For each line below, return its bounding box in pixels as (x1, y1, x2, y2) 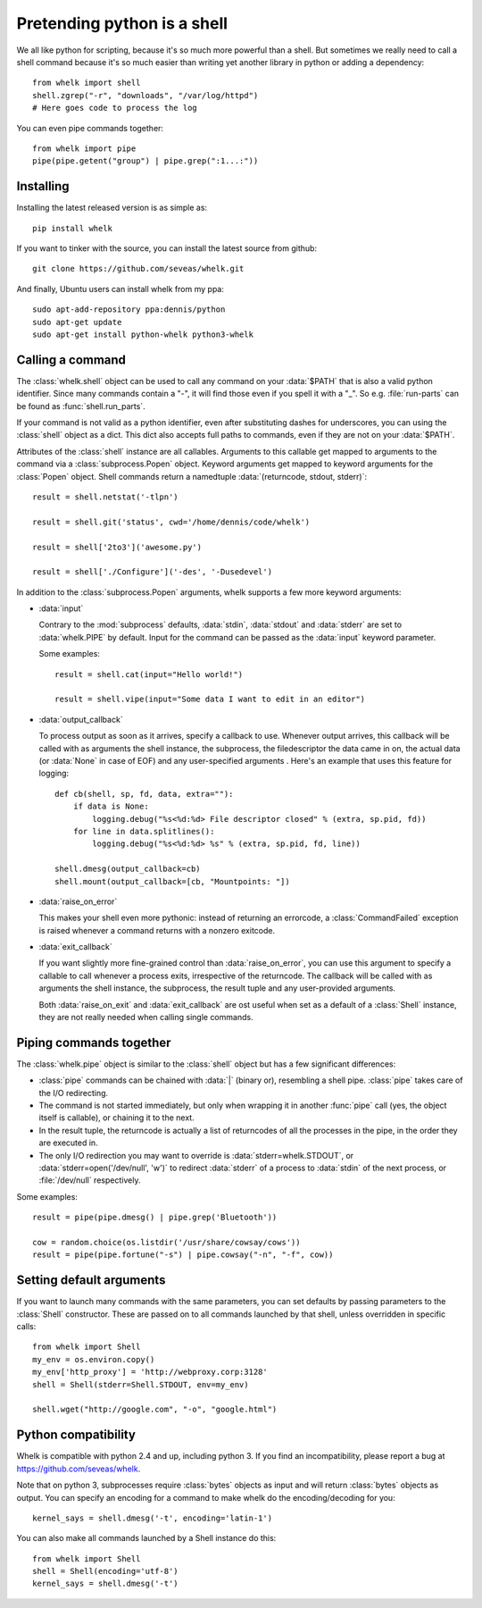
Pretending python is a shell (16, 13, 228, 33)
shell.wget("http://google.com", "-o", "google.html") (32, 1404, 278, 1415)
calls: (16, 1321, 37, 1332)
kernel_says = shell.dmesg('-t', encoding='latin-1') (32, 1512, 272, 1523)
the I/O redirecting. (38, 1087, 109, 1098)
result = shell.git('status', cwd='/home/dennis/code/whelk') (32, 516, 311, 527)
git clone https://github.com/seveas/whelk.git (32, 264, 245, 274)
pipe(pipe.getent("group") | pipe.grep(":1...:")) (32, 156, 259, 166)
